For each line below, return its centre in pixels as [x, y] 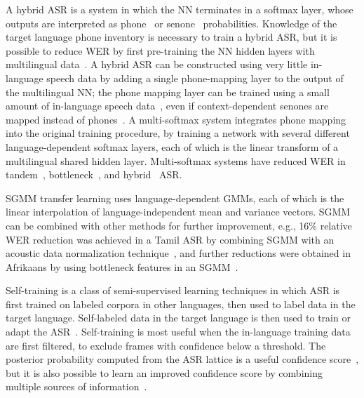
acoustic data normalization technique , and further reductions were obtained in [178, 253]
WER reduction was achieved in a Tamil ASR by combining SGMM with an [170, 239]
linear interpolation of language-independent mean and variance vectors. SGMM [178, 212]
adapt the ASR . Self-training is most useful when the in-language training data [178, 332]
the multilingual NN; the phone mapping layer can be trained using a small [168, 92]
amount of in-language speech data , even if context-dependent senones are [167, 106]
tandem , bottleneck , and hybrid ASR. [94, 174]
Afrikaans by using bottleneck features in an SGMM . [122, 266]
